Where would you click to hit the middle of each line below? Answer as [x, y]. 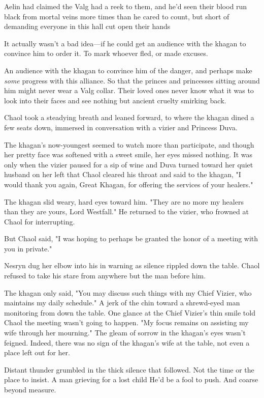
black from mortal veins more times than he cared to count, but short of [117, 16]
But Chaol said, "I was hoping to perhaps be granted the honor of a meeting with [131, 238]
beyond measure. [30, 389]
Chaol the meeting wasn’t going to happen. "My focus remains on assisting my [126, 322]
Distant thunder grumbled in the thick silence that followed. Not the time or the [129, 369]
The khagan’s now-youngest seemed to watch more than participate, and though [129, 144]
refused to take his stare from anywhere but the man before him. [105, 276]
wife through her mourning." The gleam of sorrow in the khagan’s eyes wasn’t [125, 333]
